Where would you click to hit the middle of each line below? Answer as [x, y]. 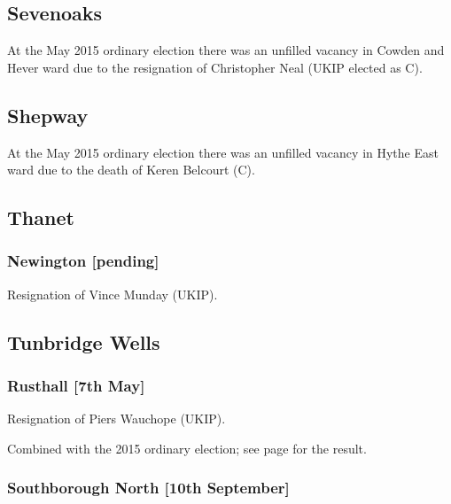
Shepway [48, 115]
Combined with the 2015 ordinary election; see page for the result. [187, 448]
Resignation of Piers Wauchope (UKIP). [117, 419]
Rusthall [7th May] [76, 386]
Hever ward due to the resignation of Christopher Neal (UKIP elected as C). [215, 67]
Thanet [41, 217]
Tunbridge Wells [84, 341]
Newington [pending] [83, 261]
